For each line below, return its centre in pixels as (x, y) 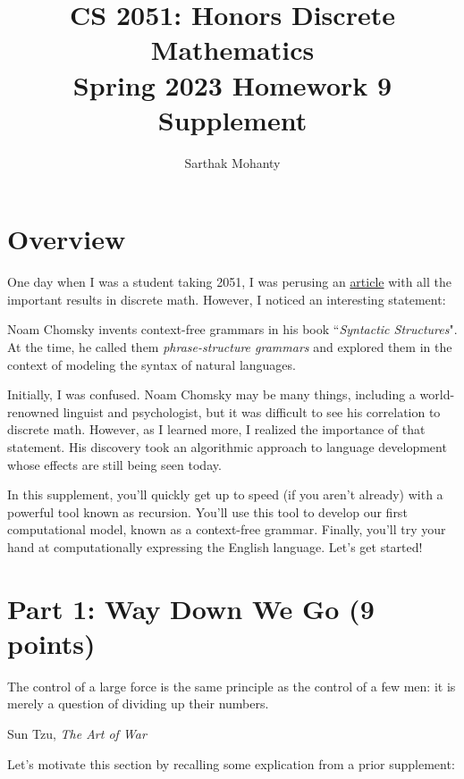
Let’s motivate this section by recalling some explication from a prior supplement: (231, 763)
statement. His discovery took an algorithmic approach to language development (227, 446)
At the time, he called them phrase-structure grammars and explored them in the (230, 347)
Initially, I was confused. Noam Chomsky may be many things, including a (211, 394)
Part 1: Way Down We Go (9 (191, 608)
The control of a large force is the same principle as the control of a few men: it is (232, 686)
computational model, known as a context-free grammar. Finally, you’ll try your (227, 529)
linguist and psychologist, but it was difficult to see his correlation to (252, 411)
